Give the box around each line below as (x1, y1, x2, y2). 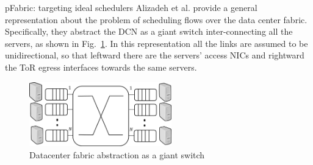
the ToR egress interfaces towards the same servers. (5, 60, 197, 73)
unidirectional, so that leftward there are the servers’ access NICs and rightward (5, 49, 304, 61)
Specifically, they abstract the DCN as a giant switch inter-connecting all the (5, 25, 293, 38)
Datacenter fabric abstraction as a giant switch (29, 148, 205, 161)
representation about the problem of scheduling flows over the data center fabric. (5, 13, 308, 26)
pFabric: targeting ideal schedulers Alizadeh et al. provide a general (5, 1, 257, 13)
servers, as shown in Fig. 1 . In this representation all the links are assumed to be (5, 37, 308, 49)
